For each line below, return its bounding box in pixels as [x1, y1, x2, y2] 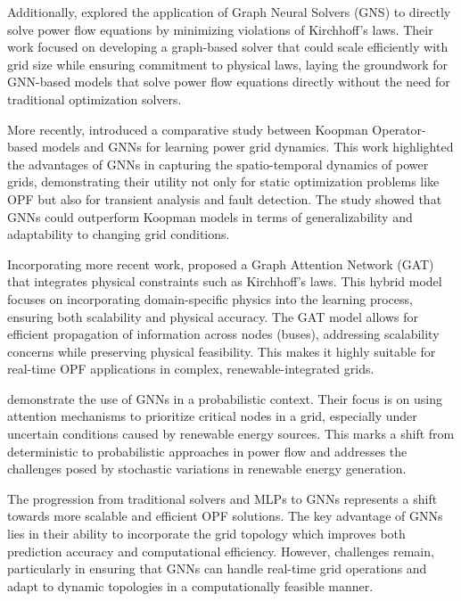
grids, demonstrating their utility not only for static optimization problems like [7, 172, 440, 191]
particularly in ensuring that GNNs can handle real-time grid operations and [7, 559, 427, 578]
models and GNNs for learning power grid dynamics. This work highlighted [41, 137, 454, 156]
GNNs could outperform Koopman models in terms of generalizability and [7, 207, 413, 226]
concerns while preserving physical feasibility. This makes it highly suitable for [7, 342, 436, 360]
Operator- [372, 119, 426, 138]
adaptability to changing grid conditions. [7, 225, 230, 243]
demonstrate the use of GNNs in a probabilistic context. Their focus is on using [7, 389, 443, 408]
